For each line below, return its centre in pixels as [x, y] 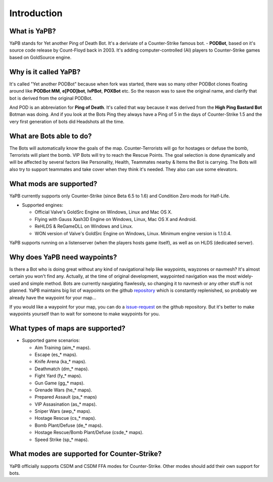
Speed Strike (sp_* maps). [62, 440]
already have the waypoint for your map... [53, 297]
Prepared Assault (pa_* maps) [66, 397]
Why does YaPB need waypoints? [63, 257]
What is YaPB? [33, 31]
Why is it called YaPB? [45, 72]
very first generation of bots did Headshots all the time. [67, 121]
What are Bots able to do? [51, 136]
